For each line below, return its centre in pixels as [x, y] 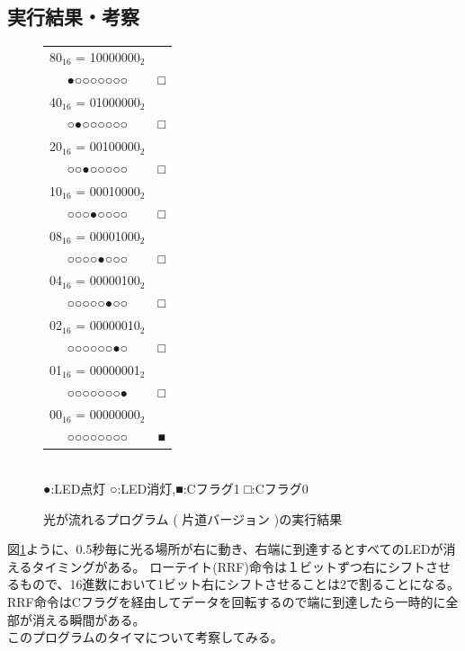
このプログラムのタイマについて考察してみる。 [145, 637]
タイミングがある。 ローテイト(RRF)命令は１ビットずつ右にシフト [228, 566]
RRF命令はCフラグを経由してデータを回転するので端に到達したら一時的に [227, 601]
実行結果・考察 [73, 17]
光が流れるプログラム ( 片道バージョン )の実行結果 [193, 518]
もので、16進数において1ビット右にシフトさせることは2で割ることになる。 [240, 584]
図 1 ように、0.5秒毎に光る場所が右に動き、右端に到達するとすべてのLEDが [225, 549]
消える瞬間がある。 [89, 619]
